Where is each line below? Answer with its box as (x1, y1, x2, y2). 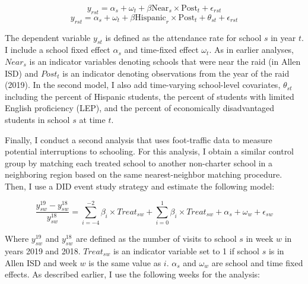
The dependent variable (5, 31, 91, 43)
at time (79, 113, 106, 125)
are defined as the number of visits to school (75, 232, 237, 245)
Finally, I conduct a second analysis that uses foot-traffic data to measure (5, 133, 272, 146)
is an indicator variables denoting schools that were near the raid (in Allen (29, 55, 301, 67)
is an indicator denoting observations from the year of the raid (62, 67, 290, 79)
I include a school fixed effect (5, 43, 110, 56)
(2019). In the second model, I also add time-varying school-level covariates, (5, 78, 281, 91)
